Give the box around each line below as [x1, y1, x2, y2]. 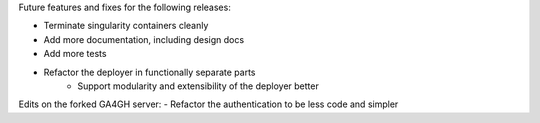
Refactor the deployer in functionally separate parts [43, 66, 256, 78]
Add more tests [43, 48, 107, 60]
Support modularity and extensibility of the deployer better [77, 80, 319, 92]
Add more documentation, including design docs [43, 33, 245, 45]
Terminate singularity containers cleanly [43, 20, 209, 32]
